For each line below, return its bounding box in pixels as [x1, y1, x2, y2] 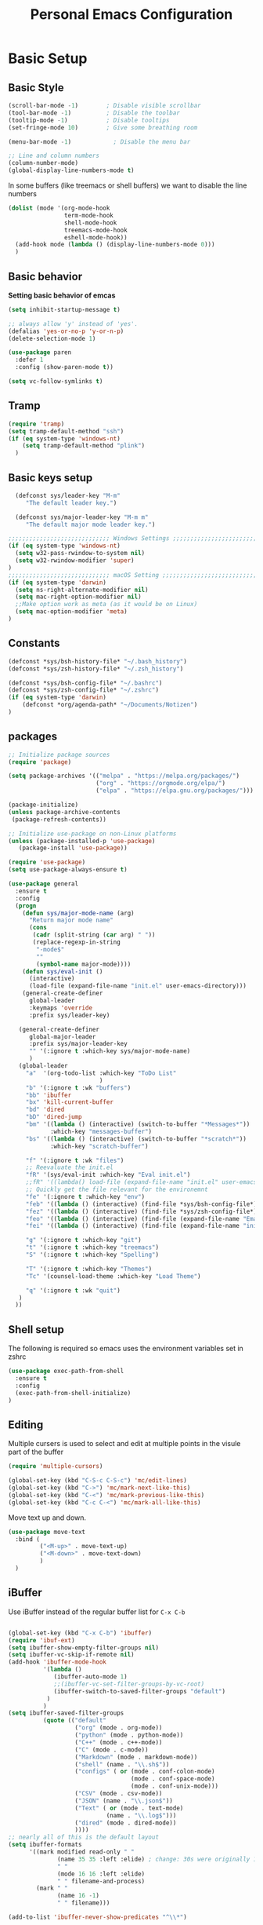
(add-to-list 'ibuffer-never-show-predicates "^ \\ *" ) [8, 1913, 188, 1921]
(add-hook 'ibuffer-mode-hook [8, 1658, 107, 1666]
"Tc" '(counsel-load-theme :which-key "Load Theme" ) [25, 1272, 201, 1280]
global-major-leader [28, 1032, 96, 1041]
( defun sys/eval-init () [22, 967, 103, 975]
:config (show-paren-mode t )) [15, 363, 113, 371]
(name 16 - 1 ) [57, 1892, 100, 1900]
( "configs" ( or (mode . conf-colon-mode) [74, 1768, 215, 1776]
